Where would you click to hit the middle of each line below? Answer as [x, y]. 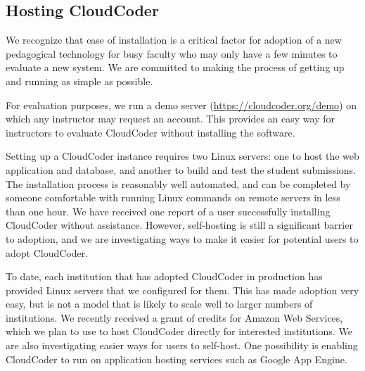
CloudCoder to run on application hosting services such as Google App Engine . [177, 359]
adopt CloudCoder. [47, 252]
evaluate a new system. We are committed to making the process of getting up [175, 67]
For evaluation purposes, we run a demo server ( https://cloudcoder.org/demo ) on [181, 105]
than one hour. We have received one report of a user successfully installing [168, 211]
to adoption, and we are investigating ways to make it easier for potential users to [182, 238]
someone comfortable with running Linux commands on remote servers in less [173, 197]
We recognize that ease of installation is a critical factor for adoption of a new [174, 40]
